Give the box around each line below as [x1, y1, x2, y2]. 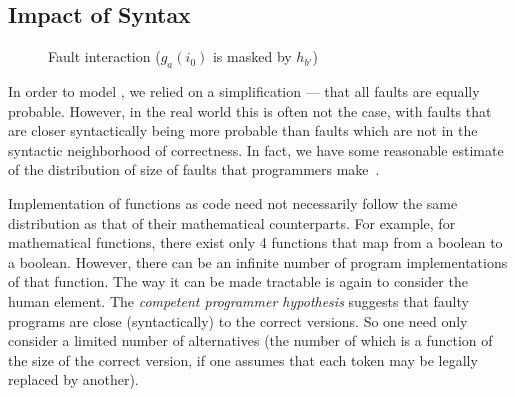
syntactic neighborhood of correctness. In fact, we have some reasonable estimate [8, 139, 504, 160]
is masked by [212, 46, 292, 67]
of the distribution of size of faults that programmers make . [8, 159, 380, 180]
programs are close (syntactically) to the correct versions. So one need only [8, 310, 468, 331]
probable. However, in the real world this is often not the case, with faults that [8, 100, 492, 121]
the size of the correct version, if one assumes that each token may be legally [8, 349, 478, 370]
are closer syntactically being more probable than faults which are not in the [8, 120, 478, 141]
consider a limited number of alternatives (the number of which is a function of [8, 330, 493, 351]
